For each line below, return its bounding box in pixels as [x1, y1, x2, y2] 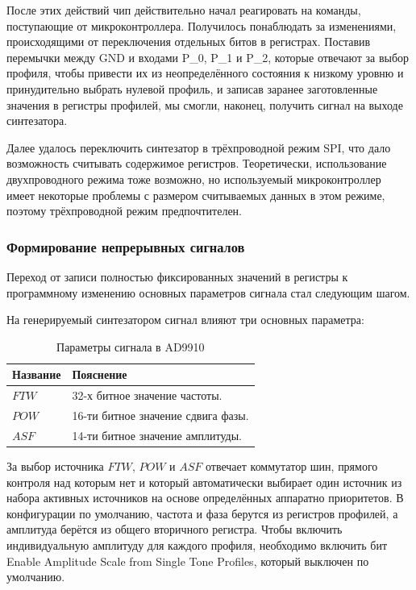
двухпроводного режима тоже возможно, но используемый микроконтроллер [6, 170, 381, 187]
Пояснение [72, 366, 127, 383]
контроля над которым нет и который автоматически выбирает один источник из [6, 473, 402, 490]
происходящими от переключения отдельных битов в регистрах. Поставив [6, 33, 371, 50]
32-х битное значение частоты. [72, 387, 223, 404]
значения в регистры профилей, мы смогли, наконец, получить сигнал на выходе [6, 96, 403, 113]
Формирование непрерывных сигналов [6, 236, 245, 256]
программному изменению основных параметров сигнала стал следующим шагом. [6, 284, 410, 301]
